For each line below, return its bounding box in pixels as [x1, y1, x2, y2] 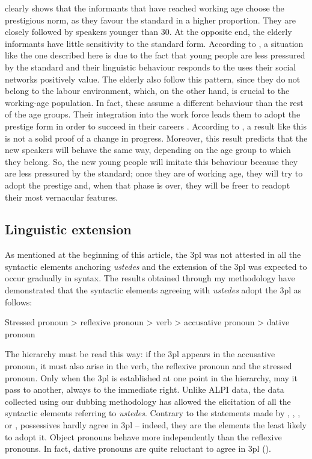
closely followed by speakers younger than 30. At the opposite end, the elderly [5, 25, 292, 38]
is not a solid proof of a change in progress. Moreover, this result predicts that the [5, 131, 308, 144]
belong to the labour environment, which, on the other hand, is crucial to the [5, 84, 290, 97]
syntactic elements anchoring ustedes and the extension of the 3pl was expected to [5, 260, 307, 272]
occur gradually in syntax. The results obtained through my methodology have [5, 272, 295, 284]
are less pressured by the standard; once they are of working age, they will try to [5, 167, 303, 180]
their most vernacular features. [5, 190, 118, 203]
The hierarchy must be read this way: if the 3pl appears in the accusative [5, 348, 275, 360]
